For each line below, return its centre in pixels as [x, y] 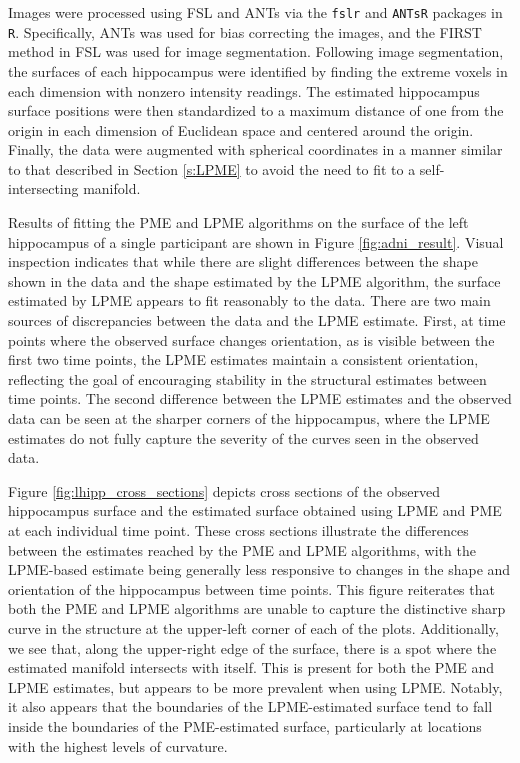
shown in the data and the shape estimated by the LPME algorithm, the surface [254, 280]
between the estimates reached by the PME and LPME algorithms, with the [242, 549]
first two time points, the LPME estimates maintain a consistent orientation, [243, 359]
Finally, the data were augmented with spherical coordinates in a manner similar [255, 149]
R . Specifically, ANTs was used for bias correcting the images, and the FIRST [245, 31]
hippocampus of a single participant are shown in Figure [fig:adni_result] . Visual [256, 241]
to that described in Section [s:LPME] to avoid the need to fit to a [212, 168]
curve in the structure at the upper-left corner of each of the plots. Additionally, [253, 627]
